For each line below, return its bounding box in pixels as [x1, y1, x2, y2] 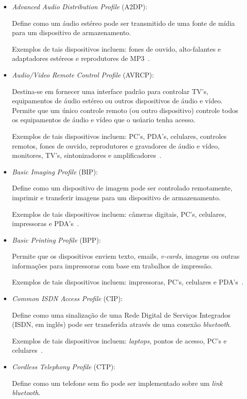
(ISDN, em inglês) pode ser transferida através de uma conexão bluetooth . [12, 319, 231, 329]
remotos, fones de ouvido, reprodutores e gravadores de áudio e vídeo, [12, 140, 220, 151]
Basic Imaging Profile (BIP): [12, 166, 98, 176]
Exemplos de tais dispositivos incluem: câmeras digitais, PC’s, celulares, [12, 209, 227, 219]
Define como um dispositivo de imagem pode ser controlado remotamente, [12, 183, 232, 193]
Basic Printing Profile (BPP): [12, 234, 101, 245]
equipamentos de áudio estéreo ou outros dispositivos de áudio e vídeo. [12, 95, 223, 106]
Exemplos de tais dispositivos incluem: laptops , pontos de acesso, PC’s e [12, 335, 227, 345]
